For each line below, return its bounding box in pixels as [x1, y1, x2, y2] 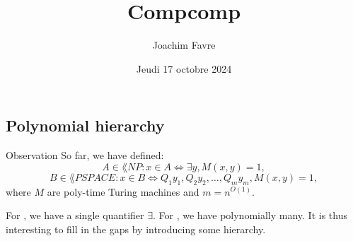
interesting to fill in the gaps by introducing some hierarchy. [6, 221, 266, 236]
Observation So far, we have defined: [6, 148, 164, 163]
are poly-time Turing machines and [47, 184, 199, 199]
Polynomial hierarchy [6, 114, 165, 136]
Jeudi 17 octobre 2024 [136, 61, 232, 76]
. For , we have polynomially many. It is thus [153, 208, 347, 223]
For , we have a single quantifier [6, 208, 144, 223]
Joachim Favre [152, 37, 216, 52]
